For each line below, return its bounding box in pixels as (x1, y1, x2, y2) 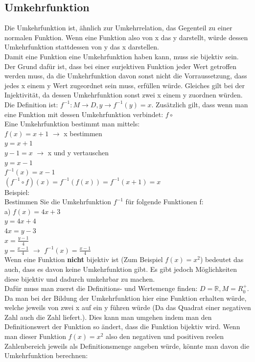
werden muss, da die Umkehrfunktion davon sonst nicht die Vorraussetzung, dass (4, 71, 247, 81)
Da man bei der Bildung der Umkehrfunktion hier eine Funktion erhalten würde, (4, 292, 247, 303)
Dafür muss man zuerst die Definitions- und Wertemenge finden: (4, 283, 198, 293)
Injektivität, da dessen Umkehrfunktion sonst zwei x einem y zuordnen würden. (4, 90, 243, 100)
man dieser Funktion (4, 331, 66, 341)
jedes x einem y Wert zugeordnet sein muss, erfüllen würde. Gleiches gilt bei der (4, 80, 245, 90)
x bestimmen (64, 128, 102, 138)
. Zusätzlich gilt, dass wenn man (151, 99, 248, 109)
